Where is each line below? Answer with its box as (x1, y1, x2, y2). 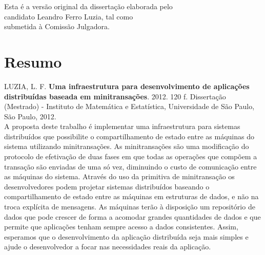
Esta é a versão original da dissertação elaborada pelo (4, 1, 173, 11)
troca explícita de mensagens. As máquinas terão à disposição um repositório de (4, 201, 255, 212)
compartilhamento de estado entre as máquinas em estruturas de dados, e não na (4, 191, 259, 202)
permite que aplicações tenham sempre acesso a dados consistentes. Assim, (4, 221, 238, 232)
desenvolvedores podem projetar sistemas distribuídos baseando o (4, 181, 210, 192)
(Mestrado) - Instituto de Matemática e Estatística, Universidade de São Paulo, (4, 101, 255, 112)
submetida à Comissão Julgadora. (4, 21, 110, 32)
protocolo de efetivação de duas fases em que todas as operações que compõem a (4, 151, 257, 162)
